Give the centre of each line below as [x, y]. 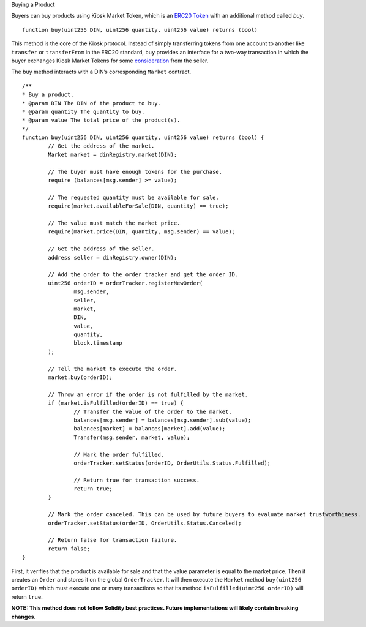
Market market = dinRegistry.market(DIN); [113, 154]
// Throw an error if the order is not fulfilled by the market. [148, 394]
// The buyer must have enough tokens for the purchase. [135, 172]
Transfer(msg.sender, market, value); [132, 437]
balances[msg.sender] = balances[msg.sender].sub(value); [162, 420]
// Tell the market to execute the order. [113, 369]
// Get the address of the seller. [101, 249]
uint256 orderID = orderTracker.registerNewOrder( [125, 283]
